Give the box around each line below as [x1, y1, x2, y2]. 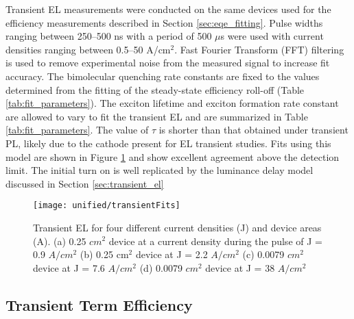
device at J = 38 [205, 260, 275, 275]
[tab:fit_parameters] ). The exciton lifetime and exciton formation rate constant [5, 96, 339, 110]
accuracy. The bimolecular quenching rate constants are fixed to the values [5, 68, 320, 83]
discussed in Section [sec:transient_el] [5, 176, 164, 190]
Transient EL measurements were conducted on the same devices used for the [5, 2, 331, 16]
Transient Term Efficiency [5, 294, 193, 315]
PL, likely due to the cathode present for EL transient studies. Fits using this [5, 136, 331, 150]
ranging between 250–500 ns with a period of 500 [5, 29, 212, 43]
